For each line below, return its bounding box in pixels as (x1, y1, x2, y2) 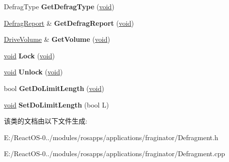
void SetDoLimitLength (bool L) (4, 99, 109, 109)
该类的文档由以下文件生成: (4, 116, 87, 126)
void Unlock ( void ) (4, 67, 63, 77)
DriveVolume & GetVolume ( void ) (4, 34, 110, 44)
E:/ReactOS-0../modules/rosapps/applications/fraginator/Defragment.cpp (4, 148, 225, 159)
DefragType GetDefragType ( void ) (4, 1, 114, 11)
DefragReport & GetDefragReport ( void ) (4, 18, 134, 28)
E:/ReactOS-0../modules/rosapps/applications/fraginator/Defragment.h (4, 132, 218, 142)
